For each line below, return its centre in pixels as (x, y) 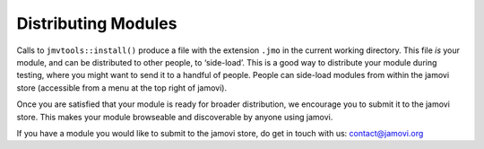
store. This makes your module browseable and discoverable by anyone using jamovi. (175, 117)
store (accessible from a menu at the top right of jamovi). (122, 88)
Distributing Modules (97, 23)
